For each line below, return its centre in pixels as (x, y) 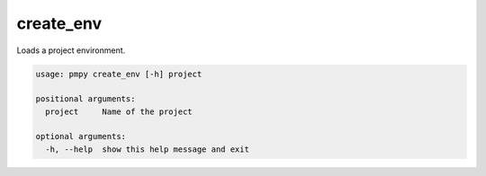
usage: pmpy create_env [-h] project (119, 74)
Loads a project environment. (71, 50)
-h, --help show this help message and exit (147, 149)
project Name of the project (119, 111)
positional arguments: (85, 99)
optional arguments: (81, 136)
